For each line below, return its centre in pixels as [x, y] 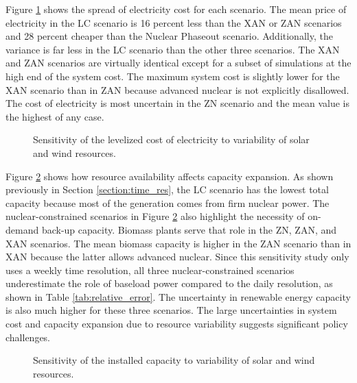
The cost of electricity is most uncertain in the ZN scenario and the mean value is [177, 103]
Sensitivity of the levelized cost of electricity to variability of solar [171, 139]
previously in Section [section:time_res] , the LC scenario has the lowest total [167, 189]
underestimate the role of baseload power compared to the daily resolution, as [169, 283]
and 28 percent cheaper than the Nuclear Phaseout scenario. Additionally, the [169, 36]
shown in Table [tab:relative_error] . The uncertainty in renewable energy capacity [178, 296]
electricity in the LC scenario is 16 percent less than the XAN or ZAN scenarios [174, 22]
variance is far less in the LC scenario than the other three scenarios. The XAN [173, 49]
